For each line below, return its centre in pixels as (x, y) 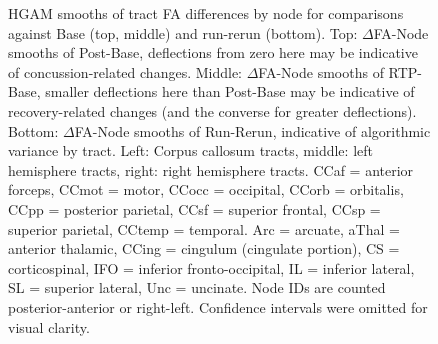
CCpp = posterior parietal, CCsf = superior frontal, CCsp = (194, 208)
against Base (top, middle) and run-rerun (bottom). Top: (183, 32)
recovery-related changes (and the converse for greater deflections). (212, 110)
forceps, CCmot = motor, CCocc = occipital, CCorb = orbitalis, (206, 189)
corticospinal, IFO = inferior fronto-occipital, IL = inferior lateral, (211, 267)
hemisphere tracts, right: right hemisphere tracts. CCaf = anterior (211, 169)
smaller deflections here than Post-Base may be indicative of (230, 91)
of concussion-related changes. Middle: (125, 71)
